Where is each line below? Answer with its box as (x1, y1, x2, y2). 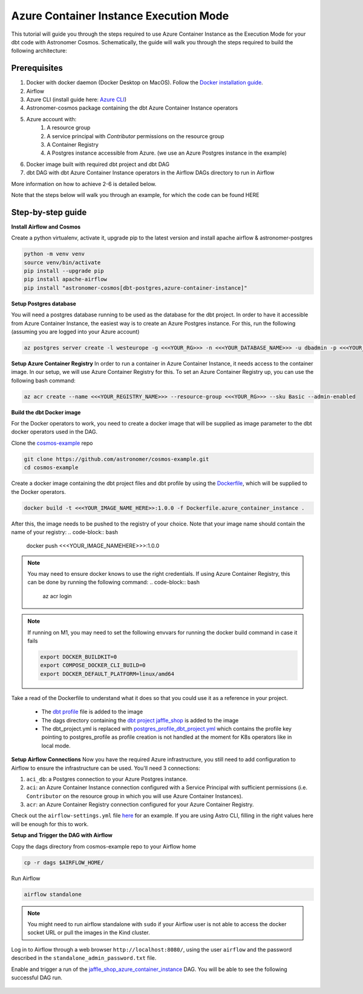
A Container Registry (47, 141, 99, 148)
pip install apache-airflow (24, 276, 107, 283)
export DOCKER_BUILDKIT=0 (40, 653, 117, 661)
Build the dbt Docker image (11, 409, 81, 416)
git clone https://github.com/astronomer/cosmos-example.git (24, 455, 209, 462)
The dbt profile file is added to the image (41, 708, 143, 715)
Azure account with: (26, 115, 77, 122)
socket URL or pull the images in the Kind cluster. (27, 929, 151, 936)
